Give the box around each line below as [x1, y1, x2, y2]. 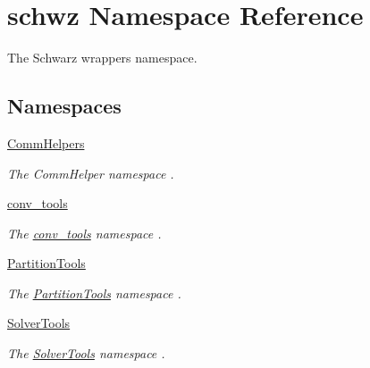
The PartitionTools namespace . [7, 283, 181, 302]
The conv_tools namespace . [7, 223, 162, 242]
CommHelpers [7, 133, 85, 152]
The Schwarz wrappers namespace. [7, 48, 198, 67]
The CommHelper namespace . [7, 163, 174, 182]
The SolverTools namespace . [7, 344, 165, 363]
